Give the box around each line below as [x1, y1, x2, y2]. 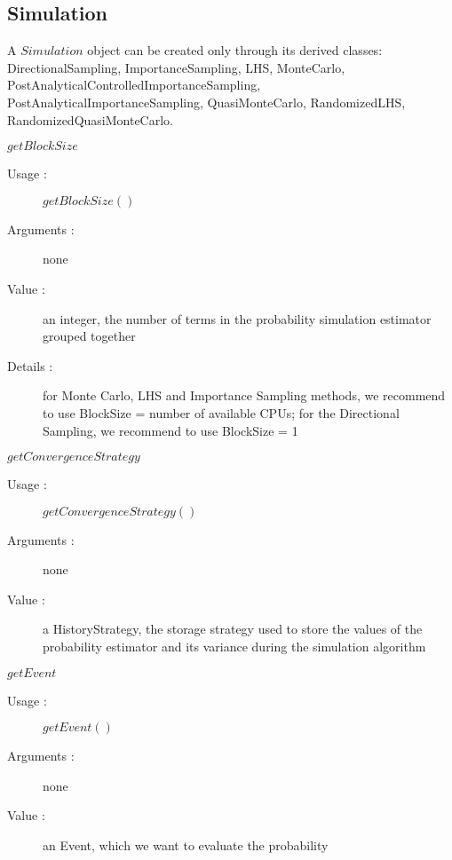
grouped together [43, 327, 136, 345]
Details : [7, 356, 53, 375]
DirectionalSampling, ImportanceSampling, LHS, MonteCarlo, [7, 58, 345, 76]
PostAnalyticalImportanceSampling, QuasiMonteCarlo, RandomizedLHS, [7, 92, 406, 111]
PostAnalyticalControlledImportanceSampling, [7, 75, 261, 94]
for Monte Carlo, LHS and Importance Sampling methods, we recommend [43, 386, 446, 405]
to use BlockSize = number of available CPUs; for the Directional [43, 403, 400, 422]
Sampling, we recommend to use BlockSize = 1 [43, 421, 298, 439]
